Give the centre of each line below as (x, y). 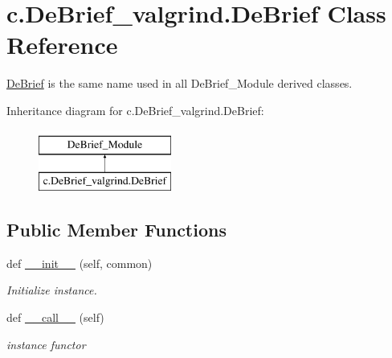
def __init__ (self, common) (80, 263)
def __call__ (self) (55, 317)
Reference (62, 45)
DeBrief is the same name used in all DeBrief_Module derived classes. (180, 83)
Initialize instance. (52, 290)
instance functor (46, 344)
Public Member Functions (116, 230)
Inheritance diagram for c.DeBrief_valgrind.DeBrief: (135, 110)
